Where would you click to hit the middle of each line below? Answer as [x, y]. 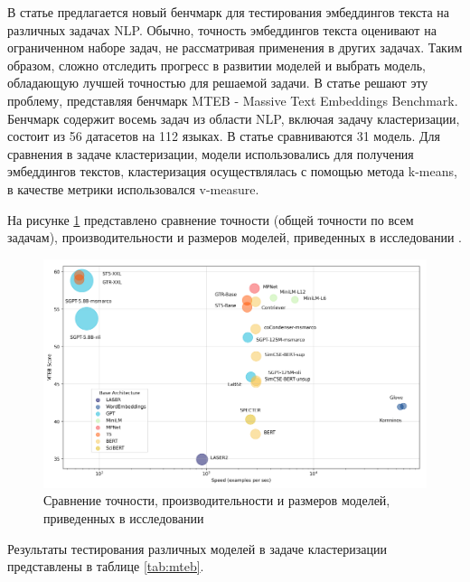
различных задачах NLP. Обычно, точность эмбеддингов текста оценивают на [222, 29]
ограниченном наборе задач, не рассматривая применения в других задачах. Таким [235, 47]
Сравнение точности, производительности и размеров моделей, [217, 500]
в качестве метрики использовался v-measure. [133, 188]
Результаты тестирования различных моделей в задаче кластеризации [197, 548]
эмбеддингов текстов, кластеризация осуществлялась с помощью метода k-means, [232, 171]
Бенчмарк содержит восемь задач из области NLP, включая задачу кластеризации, [234, 118]
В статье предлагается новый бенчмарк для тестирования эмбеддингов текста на [229, 12]
